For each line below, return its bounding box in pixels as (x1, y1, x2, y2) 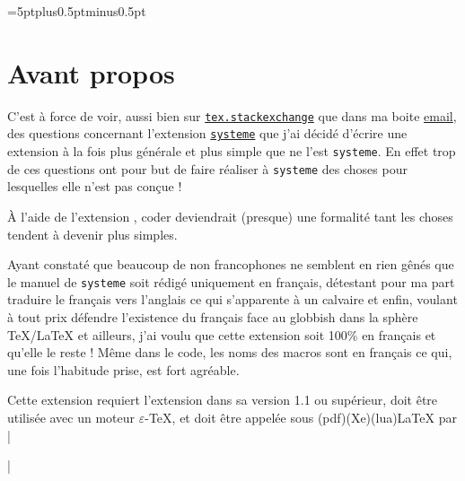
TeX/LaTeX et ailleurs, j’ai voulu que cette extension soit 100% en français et (7, 325, 436, 344)
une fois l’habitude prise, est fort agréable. (7, 360, 240, 379)
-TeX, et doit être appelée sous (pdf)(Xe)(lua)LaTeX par (145, 407, 457, 426)
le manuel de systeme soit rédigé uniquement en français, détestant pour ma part (7, 272, 455, 291)
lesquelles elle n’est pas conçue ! (7, 177, 182, 196)
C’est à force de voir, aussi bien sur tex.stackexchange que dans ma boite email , (7, 106, 457, 125)
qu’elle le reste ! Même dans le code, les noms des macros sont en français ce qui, (7, 343, 452, 362)
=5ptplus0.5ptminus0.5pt (7, 2, 146, 20)
